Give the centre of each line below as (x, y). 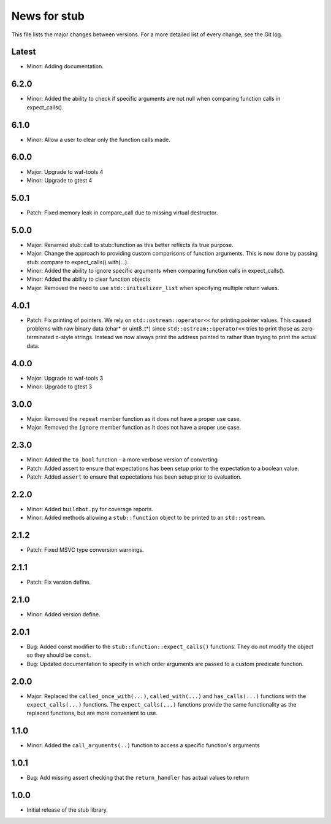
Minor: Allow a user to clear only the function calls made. (99, 139)
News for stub (48, 16)
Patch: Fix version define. (59, 582)
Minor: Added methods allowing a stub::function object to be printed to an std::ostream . (146, 518)
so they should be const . (59, 655)
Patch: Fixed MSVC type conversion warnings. (85, 550)
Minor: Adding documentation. (65, 66)
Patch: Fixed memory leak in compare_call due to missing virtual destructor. (122, 213)
